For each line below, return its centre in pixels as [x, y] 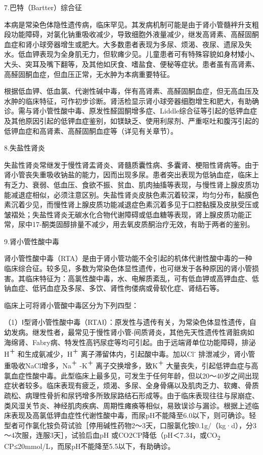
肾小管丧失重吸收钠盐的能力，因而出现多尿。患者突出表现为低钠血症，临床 [128, 175]
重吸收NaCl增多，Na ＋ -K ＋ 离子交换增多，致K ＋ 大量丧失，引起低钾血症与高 [131, 365]
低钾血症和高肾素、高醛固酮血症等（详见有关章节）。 [91, 130]
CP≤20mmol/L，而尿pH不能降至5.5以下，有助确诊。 [90, 446]
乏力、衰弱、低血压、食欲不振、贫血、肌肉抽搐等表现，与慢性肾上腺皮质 [131, 184]
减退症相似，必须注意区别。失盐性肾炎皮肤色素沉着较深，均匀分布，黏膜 [131, 194]
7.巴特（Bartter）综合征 [43, 7]
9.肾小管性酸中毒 [32, 241]
